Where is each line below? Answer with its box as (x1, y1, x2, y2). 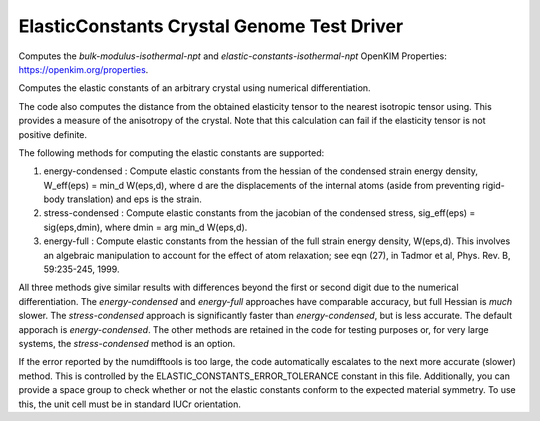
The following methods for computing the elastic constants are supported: (18, 146, 325, 159)
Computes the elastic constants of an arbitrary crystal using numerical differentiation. (18, 82, 371, 94)
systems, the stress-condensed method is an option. (18, 337, 236, 349)
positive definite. (18, 128, 88, 140)
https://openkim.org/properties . (18, 63, 149, 75)
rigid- (481, 179, 505, 191)
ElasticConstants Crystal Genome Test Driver (18, 15, 404, 37)
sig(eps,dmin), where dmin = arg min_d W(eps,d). (43, 221, 248, 233)
